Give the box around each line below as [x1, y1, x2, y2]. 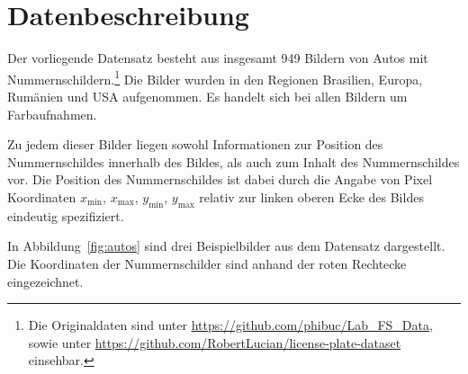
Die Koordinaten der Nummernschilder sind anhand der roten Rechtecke [7, 254, 407, 272]
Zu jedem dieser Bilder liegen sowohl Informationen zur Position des [7, 135, 383, 154]
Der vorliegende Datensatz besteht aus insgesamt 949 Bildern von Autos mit [7, 49, 428, 67]
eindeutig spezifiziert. [7, 206, 124, 225]
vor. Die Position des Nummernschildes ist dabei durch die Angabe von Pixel [7, 170, 433, 189]
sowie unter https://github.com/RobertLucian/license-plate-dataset [28, 333, 401, 352]
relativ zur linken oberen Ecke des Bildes [199, 187, 424, 206]
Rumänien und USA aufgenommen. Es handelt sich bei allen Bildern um [7, 86, 408, 105]
